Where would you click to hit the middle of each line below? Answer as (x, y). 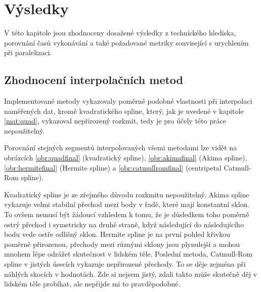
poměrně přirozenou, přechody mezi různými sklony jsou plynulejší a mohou (122, 244)
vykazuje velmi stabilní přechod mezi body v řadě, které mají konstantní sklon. (127, 204)
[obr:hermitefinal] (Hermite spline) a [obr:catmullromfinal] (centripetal (113, 167)
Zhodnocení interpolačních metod (94, 80)
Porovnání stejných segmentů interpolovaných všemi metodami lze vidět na (121, 148)
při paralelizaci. (28, 52)
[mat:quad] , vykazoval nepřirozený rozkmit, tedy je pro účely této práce (115, 121)
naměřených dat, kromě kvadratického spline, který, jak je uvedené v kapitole (124, 111)
